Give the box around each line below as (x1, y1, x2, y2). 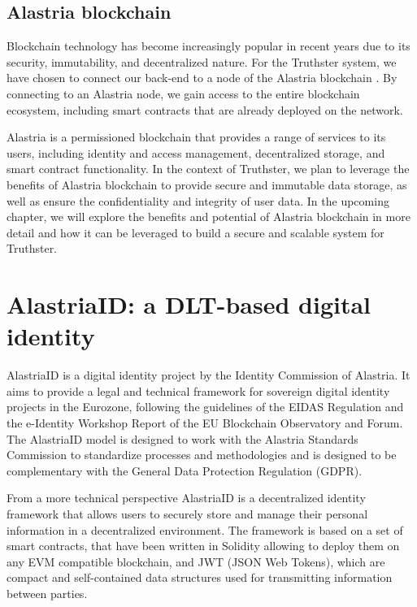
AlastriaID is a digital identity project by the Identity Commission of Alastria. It (7, 366, 410, 384)
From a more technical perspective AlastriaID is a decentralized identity (7, 489, 366, 506)
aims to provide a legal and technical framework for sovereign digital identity (7, 382, 390, 399)
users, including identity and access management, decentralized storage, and (7, 144, 385, 161)
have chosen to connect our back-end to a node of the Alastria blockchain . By (7, 69, 397, 86)
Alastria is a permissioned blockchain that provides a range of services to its (7, 128, 386, 145)
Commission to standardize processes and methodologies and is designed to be (7, 446, 397, 463)
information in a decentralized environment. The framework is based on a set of (7, 521, 403, 538)
